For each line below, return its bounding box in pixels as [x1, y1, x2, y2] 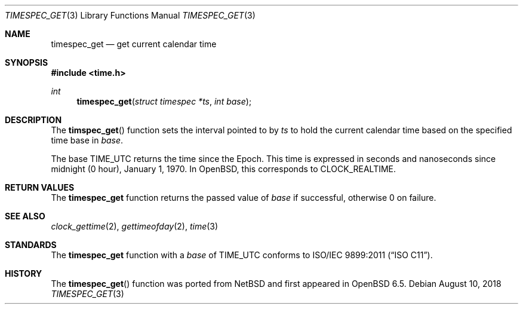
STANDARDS [5, 240, 57, 250]
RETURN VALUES [5, 182, 75, 192]
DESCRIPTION [5, 115, 62, 125]
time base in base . [51, 135, 124, 145]
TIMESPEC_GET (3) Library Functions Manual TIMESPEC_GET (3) [5, 10, 256, 20]
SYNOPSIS [5, 57, 48, 68]
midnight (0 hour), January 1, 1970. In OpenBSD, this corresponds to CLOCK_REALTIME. [51, 164, 396, 174]
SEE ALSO [5, 211, 45, 221]
